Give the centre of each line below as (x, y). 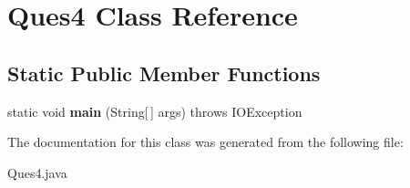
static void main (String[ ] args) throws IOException (155, 111)
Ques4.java (37, 172)
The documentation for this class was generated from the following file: (205, 142)
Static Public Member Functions (164, 73)
